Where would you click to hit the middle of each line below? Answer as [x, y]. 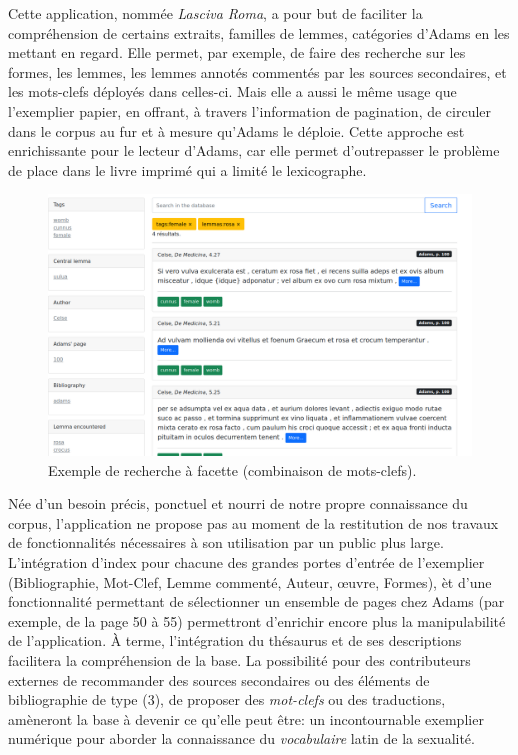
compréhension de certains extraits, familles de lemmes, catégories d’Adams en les [259, 32]
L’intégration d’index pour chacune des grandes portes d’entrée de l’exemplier [246, 562]
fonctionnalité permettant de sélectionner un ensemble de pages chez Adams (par [256, 601]
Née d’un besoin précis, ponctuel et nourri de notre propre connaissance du [238, 503]
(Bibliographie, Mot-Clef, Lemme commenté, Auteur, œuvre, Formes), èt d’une [250, 581]
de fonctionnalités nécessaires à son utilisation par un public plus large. [226, 542]
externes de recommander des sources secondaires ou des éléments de [219, 679]
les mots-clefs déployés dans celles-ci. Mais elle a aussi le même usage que [232, 91]
